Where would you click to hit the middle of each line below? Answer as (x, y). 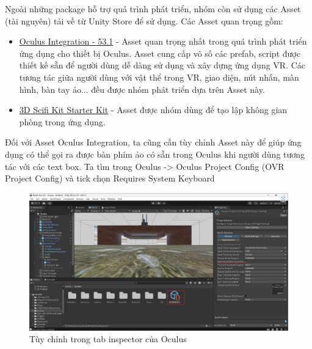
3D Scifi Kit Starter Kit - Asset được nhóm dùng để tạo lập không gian (153, 110)
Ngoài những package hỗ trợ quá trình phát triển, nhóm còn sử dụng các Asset (153, 9)
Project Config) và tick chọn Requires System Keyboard (110, 178)
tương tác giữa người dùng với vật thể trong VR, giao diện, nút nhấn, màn (159, 77)
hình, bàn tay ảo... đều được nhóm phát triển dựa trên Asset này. (142, 89)
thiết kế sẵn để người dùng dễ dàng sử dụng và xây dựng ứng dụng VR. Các (162, 65)
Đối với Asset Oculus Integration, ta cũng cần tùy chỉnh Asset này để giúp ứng (153, 142)
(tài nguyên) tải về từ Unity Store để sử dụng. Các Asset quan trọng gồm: (144, 20)
